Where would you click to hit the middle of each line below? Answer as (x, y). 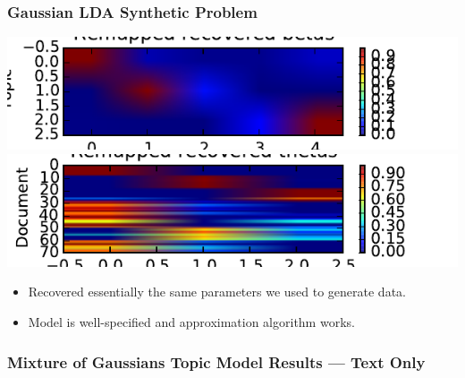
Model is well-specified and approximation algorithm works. (191, 322)
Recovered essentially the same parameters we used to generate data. (217, 292)
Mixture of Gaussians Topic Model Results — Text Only (216, 361)
